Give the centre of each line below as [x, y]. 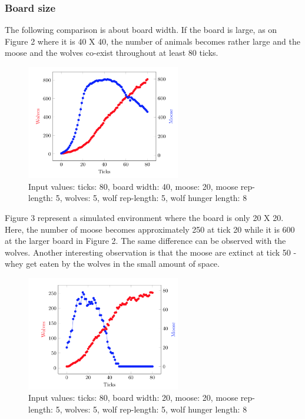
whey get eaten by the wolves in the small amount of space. [112, 264]
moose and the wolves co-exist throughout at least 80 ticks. [112, 53]
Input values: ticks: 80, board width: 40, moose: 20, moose [133, 186]
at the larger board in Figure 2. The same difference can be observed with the [145, 241]
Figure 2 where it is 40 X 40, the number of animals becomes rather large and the [152, 41]
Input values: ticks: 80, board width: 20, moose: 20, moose [133, 398]
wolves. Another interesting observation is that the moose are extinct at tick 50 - [151, 252]
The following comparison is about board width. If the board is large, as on [141, 30]
